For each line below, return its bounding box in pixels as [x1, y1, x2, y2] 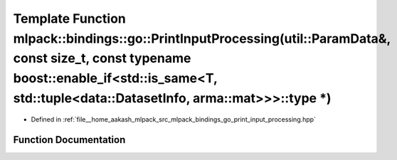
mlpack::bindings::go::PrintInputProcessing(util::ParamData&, [13, 31, 391, 46]
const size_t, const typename [13, 50, 191, 67]
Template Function [13, 11, 126, 26]
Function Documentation [13, 134, 126, 146]
